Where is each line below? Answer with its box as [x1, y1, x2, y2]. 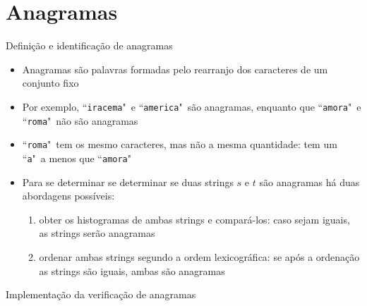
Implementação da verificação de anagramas [6, 287, 196, 302]
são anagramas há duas [259, 174, 360, 189]
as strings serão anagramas [39, 226, 155, 240]
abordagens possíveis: [22, 188, 115, 203]
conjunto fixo [22, 75, 79, 90]
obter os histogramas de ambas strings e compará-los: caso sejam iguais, [39, 212, 350, 226]
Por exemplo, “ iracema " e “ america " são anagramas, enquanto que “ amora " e [22, 99, 361, 114]
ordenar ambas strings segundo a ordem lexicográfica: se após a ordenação [39, 249, 360, 264]
